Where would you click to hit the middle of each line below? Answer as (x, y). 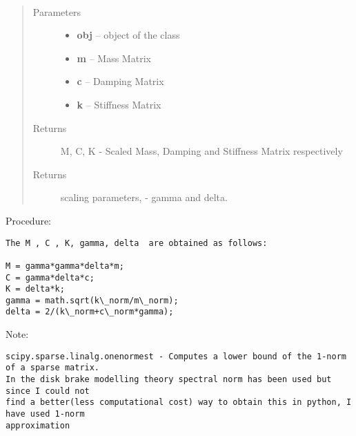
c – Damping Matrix (120, 81)
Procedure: (29, 220)
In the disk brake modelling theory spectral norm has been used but (169, 380)
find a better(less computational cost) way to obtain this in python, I (179, 402)
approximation (38, 425)
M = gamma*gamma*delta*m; (65, 266)
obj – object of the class (128, 35)
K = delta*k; (35, 289)
